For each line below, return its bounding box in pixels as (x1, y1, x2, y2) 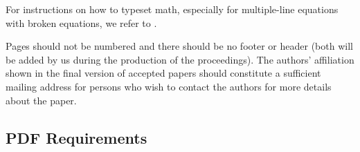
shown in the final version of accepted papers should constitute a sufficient (6, 66, 321, 80)
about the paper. (6, 93, 77, 107)
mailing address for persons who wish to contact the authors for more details (6, 79, 332, 93)
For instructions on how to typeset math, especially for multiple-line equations (6, 2, 339, 16)
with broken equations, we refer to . (6, 15, 157, 30)
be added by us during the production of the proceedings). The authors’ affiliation (6, 52, 354, 66)
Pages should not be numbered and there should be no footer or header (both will (6, 39, 353, 53)
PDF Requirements (6, 126, 147, 148)
